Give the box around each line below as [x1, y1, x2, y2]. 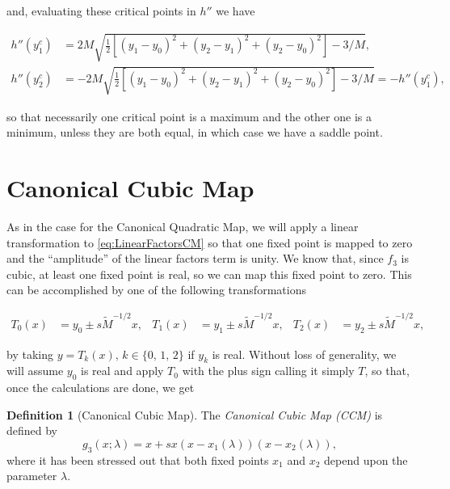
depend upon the [324, 451, 408, 468]
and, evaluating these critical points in [6, 2, 196, 19]
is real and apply [81, 362, 164, 379]
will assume [6, 362, 64, 379]
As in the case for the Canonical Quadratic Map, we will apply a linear [6, 218, 359, 235]
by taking [6, 345, 53, 362]
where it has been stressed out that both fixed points [6, 451, 269, 468]
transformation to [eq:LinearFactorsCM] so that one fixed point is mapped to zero [6, 234, 413, 251]
